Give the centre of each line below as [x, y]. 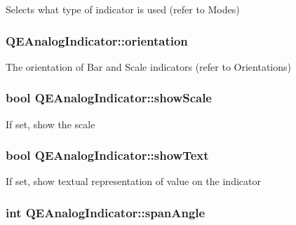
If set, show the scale [51, 124]
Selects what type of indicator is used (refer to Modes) [123, 9]
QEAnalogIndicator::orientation [97, 40]
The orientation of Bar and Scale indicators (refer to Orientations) [148, 66]
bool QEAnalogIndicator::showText [107, 155]
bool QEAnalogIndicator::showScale [109, 98]
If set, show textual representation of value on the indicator [133, 181]
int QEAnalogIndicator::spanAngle [106, 212]
